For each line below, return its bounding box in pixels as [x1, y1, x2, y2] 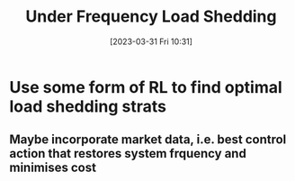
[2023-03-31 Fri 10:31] [109, 36, 193, 47]
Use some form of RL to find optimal [9, 77, 283, 97]
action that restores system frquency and [9, 146, 247, 161]
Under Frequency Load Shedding [25, 6, 277, 27]
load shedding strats [9, 96, 166, 116]
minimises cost [9, 160, 97, 176]
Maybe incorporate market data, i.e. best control [9, 132, 287, 148]
